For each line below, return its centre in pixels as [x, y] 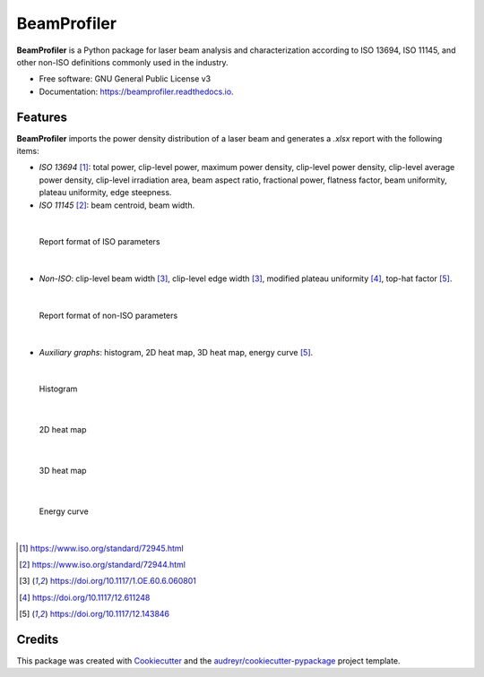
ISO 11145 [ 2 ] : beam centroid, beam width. [117, 205]
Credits [38, 639]
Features [42, 117]
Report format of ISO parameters [99, 242]
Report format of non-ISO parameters [108, 315]
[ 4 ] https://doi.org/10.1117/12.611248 [85, 597]
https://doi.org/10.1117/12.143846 [110, 614]
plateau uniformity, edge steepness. [105, 193]
